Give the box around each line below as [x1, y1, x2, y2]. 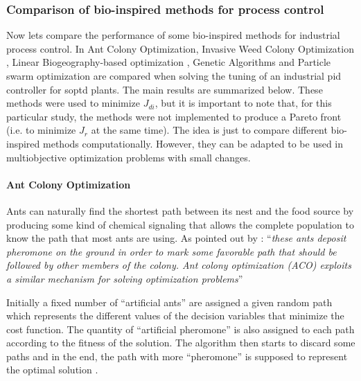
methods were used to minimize [6, 96, 141, 110]
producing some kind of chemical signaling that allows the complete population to [6, 217, 354, 231]
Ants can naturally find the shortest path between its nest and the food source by [6, 203, 354, 218]
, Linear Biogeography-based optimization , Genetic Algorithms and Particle [6, 55, 331, 69]
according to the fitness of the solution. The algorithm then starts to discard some [6, 335, 355, 350]
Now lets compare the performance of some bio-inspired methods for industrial [6, 28, 340, 42]
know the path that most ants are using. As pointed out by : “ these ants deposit [6, 231, 346, 245]
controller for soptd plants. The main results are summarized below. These [6, 82, 323, 96]
